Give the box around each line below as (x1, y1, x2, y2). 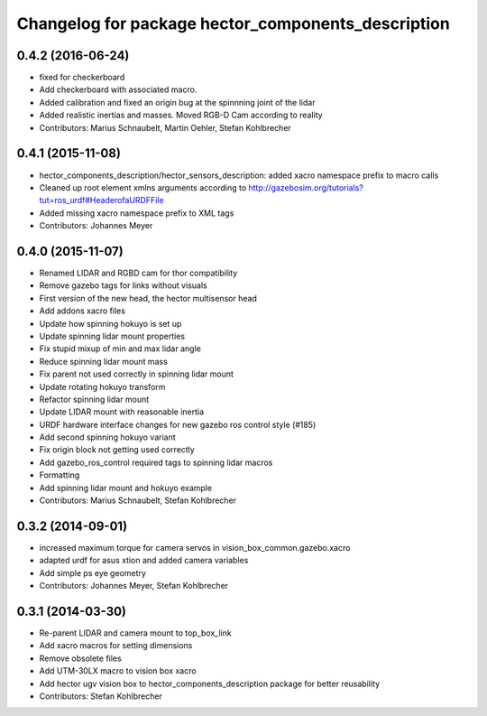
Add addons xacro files (39, 305, 126, 316)
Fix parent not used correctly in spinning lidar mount (39, 368, 234, 379)
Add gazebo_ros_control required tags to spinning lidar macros (39, 457, 273, 468)
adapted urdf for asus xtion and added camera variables (39, 555, 249, 566)
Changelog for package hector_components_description (16, 14, 450, 33)
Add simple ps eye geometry (39, 567, 146, 578)
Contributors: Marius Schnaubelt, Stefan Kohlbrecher (39, 495, 237, 506)
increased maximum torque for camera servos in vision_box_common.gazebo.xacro (39, 542, 351, 553)
